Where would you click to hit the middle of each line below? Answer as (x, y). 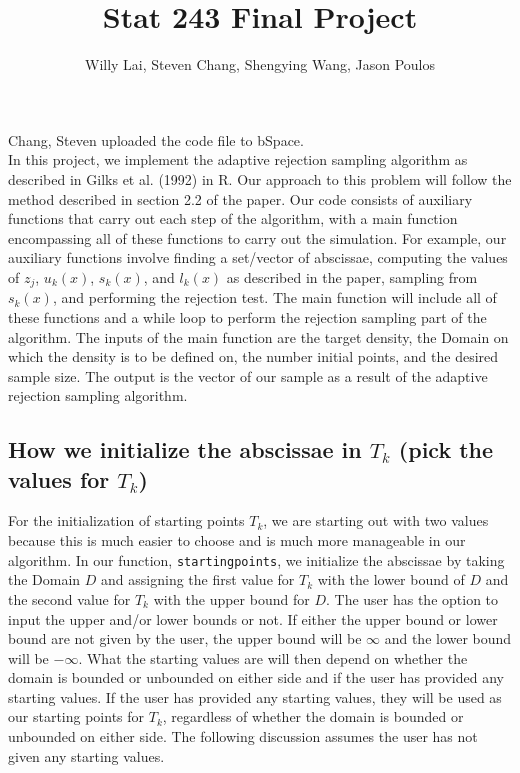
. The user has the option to (412, 598)
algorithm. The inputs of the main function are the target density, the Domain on (258, 336)
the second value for (69, 598)
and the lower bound (448, 638)
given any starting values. (86, 755)
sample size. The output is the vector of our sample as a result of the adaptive (248, 375)
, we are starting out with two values (376, 520)
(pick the (446, 449)
